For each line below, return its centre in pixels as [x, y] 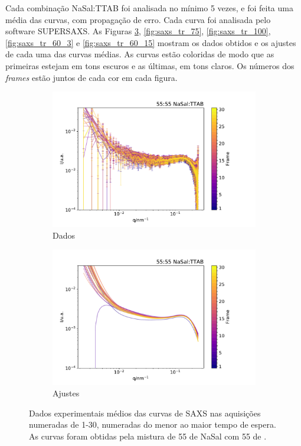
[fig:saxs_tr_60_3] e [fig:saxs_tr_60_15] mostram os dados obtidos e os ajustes [151, 42]
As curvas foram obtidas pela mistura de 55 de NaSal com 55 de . [148, 436]
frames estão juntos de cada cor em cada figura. [91, 77]
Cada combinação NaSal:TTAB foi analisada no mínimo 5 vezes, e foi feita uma [149, 8]
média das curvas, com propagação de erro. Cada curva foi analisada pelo [138, 19]
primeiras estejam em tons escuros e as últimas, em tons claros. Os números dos [150, 65]
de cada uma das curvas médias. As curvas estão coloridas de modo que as [140, 54]
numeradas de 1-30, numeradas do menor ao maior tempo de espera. [153, 424]
